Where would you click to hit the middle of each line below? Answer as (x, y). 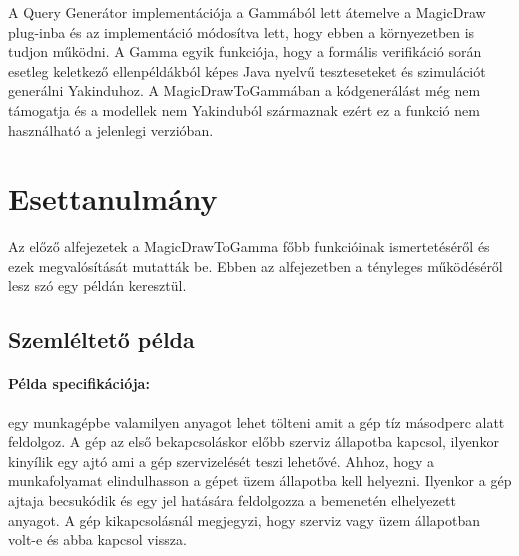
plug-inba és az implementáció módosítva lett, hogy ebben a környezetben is (241, 31)
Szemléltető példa (101, 339)
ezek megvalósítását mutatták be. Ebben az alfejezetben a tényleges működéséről (255, 265)
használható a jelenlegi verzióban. (111, 129)
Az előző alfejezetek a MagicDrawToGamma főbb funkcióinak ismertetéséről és (249, 246)
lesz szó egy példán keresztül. (97, 285)
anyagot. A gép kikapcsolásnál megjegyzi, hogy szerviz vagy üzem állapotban (244, 519)
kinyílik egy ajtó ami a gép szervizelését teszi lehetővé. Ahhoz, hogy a (221, 460)
